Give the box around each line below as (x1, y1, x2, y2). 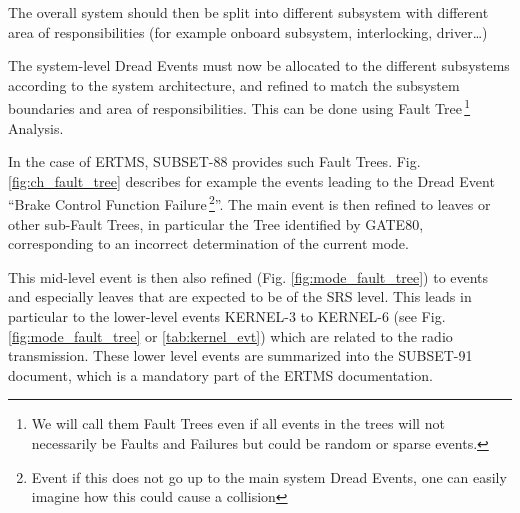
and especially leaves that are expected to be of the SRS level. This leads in (8, 286, 472, 307)
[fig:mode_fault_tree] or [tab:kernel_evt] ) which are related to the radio (8, 325, 453, 346)
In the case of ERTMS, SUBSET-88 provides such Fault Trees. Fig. (8, 151, 421, 172)
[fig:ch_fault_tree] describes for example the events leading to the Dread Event (8, 170, 495, 191)
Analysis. (8, 117, 64, 138)
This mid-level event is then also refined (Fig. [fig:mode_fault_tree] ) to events (8, 266, 489, 287)
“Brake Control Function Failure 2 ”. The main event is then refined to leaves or (8, 191, 491, 215)
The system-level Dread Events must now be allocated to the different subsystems (8, 55, 510, 76)
